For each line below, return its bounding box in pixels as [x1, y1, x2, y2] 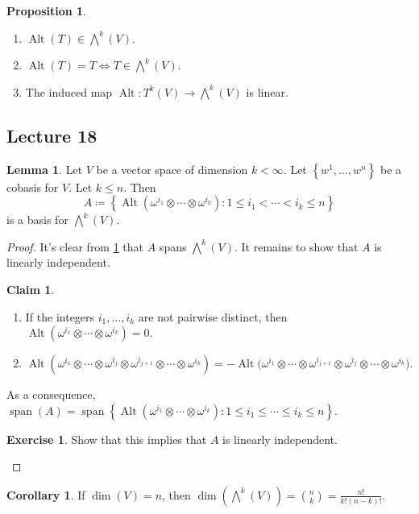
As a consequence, [6, 386, 96, 403]
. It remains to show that [234, 238, 359, 255]
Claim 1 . [6, 280, 55, 297]
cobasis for [6, 178, 59, 195]
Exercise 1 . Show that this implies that [6, 430, 207, 447]
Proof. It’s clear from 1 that [6, 238, 144, 255]
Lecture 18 [6, 122, 97, 147]
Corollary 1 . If [6, 486, 85, 503]
